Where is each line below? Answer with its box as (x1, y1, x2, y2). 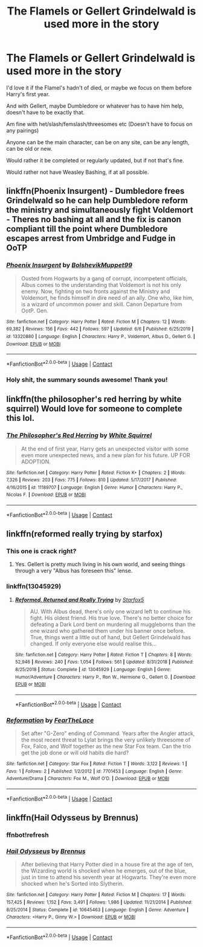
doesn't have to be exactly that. (6, 108, 85, 116)
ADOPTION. (21, 458, 51, 465)
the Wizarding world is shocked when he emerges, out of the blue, (21, 867, 187, 874)
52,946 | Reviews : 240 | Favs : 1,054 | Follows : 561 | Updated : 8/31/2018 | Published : (14, 659, 194, 665)
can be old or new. (6, 145, 53, 152)
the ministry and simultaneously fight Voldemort (6, 205, 193, 216)
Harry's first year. (6, 90, 50, 97)
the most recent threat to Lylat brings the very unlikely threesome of (21, 736, 191, 744)
